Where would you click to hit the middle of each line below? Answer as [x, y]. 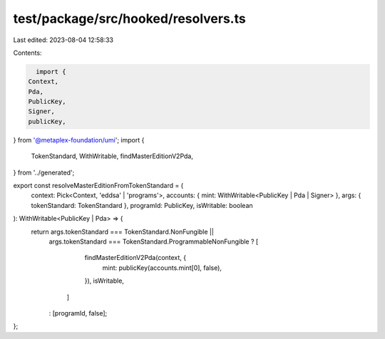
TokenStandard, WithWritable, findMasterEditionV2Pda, [112, 156]
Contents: [27, 53]
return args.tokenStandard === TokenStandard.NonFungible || [122, 231]
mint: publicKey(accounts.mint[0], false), [162, 268]
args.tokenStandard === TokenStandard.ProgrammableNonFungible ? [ [154, 241]
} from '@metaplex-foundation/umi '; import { [79, 140]
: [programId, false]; [78, 313]
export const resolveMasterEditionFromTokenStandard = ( [98, 186]
